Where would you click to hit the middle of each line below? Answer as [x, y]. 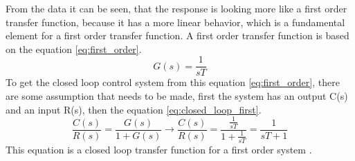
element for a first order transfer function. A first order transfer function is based [177, 35]
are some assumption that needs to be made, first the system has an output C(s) [177, 96]
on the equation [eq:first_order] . [74, 49]
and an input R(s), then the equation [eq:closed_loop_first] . [134, 109]
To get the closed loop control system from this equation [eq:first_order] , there [173, 82]
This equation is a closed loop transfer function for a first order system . [159, 149]
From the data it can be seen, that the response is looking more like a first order [176, 8]
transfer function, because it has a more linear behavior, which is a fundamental [175, 22]
